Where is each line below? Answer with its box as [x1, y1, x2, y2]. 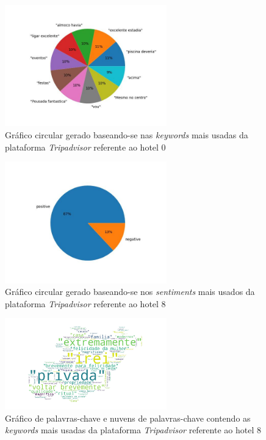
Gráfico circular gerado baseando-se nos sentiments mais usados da [5, 285, 255, 298]
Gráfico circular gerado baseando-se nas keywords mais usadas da [5, 129, 248, 141]
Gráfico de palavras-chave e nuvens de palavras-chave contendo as [5, 411, 251, 424]
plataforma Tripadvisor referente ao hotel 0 [5, 140, 166, 153]
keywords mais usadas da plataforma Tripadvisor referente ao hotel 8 [5, 423, 261, 436]
